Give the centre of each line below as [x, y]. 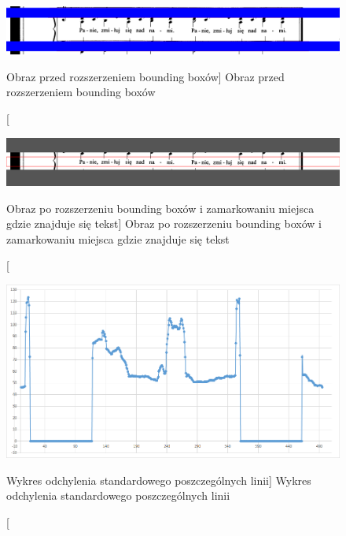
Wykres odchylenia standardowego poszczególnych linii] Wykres [159, 480]
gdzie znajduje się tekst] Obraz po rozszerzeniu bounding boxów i [164, 223]
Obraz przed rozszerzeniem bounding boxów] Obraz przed [145, 76]
